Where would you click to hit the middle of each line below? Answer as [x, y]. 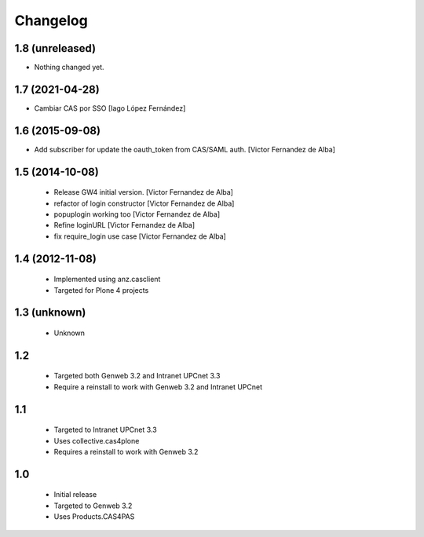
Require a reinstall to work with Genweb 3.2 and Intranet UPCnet [158, 387]
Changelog [51, 20]
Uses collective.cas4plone [97, 440]
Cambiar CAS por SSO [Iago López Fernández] [110, 108]
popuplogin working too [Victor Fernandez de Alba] [137, 214]
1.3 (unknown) [50, 313]
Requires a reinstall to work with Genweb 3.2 [126, 452]
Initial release [75, 495]
